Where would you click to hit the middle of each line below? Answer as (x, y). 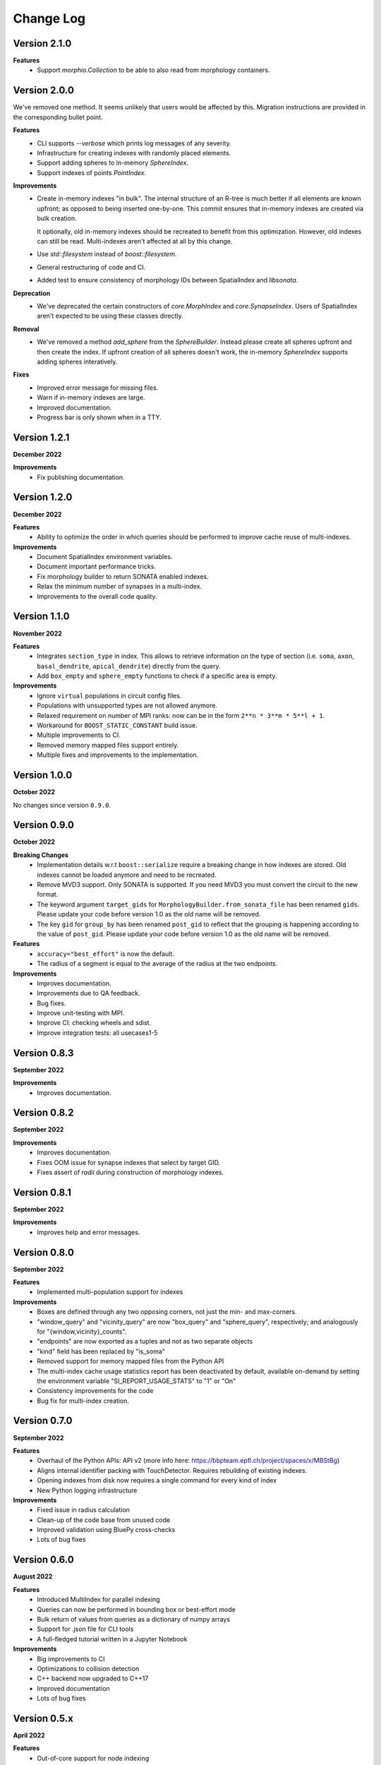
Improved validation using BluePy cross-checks (106, 1530)
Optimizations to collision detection (88, 1668)
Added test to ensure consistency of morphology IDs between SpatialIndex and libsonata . (168, 280)
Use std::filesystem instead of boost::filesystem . (107, 254)
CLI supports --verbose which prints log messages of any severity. (134, 143)
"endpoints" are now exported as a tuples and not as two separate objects (145, 1341)
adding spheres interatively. (77, 361)
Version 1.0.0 (43, 776)
